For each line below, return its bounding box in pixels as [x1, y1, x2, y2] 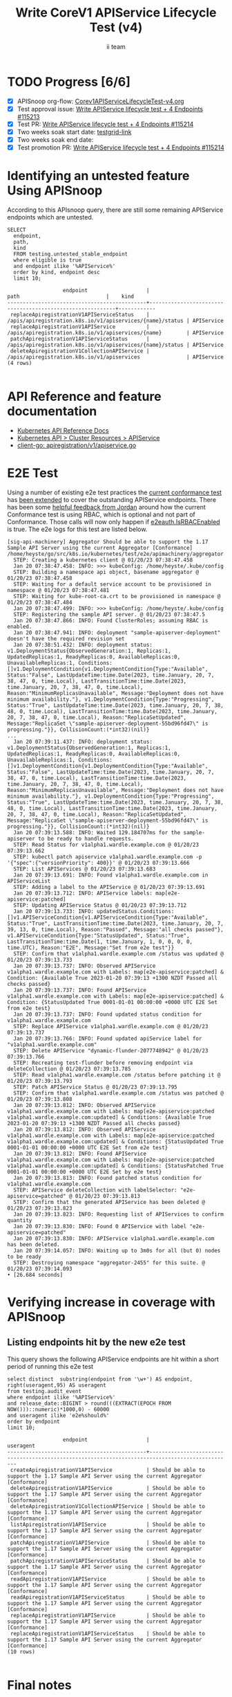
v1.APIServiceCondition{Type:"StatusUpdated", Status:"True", [7, 932, 190, 939]
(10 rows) [7, 1648, 36, 1655]
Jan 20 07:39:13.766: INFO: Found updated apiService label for [13, 1035, 202, 1042]
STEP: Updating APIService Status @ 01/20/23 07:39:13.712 [13, 901, 187, 908]
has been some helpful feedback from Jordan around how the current [7, 503, 206, 511]
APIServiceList [7, 877, 51, 884]
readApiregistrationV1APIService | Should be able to [10, 1575, 206, 1583]
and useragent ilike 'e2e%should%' [7, 1412, 110, 1419]
